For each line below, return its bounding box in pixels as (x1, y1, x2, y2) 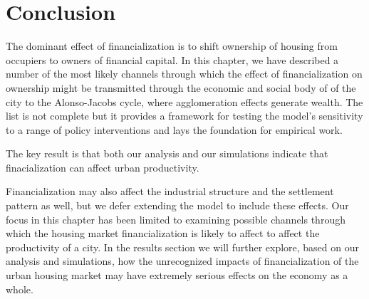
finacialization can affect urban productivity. (6, 159, 199, 174)
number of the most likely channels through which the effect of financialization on (6, 66, 363, 81)
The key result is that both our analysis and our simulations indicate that (6, 146, 328, 161)
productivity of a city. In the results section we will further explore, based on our (6, 239, 360, 254)
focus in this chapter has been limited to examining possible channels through (6, 211, 345, 226)
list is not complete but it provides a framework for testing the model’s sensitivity (6, 108, 363, 123)
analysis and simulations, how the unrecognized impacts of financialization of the (6, 253, 359, 268)
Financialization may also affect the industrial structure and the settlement (6, 184, 334, 199)
